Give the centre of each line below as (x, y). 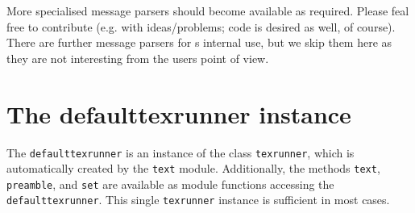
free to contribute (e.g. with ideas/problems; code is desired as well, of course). (201, 26)
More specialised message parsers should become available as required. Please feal (208, 10)
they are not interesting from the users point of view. (138, 58)
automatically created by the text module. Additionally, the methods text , (193, 168)
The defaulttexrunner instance (179, 113)
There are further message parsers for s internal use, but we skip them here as (199, 42)
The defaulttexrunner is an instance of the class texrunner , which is (181, 152)
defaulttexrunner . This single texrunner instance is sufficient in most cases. (198, 200)
